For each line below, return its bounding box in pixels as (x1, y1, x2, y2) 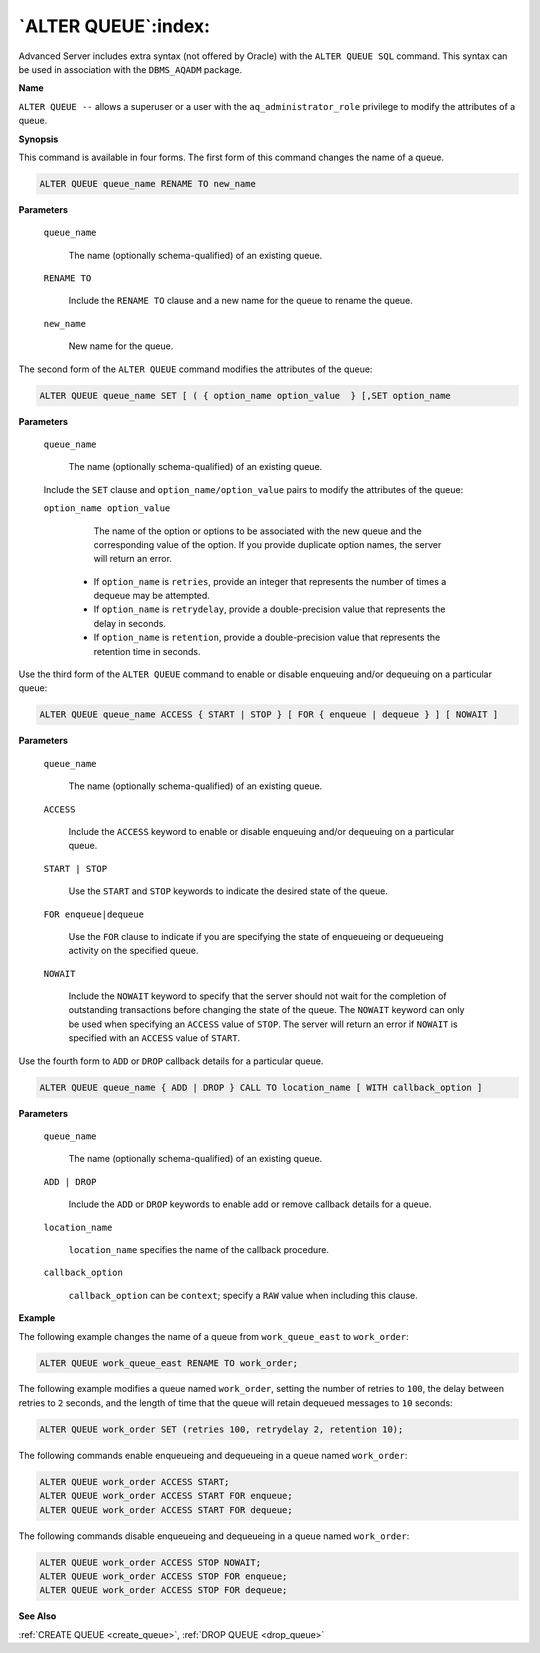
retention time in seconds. (93, 645, 201, 657)
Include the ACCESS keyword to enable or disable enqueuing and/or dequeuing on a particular (68, 825, 455, 837)
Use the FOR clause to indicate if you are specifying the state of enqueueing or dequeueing (68, 930, 444, 942)
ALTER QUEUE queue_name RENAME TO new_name (39, 178, 257, 189)
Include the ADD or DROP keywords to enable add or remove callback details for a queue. (68, 1198, 432, 1210)
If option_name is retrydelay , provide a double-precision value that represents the (93, 603, 446, 615)
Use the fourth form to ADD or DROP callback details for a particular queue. (18, 1055, 324, 1067)
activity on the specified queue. (68, 945, 199, 957)
